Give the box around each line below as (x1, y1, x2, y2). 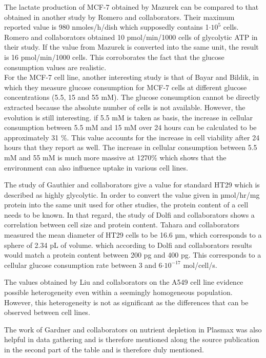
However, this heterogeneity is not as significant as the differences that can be (4, 297, 249, 307)
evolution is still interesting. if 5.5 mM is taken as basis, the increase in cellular (4, 112, 253, 122)
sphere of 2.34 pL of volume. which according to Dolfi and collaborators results (4, 239, 252, 250)
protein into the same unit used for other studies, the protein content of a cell (4, 199, 249, 210)
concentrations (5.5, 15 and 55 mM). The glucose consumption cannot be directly (4, 92, 260, 102)
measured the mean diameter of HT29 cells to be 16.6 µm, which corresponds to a (4, 229, 262, 240)
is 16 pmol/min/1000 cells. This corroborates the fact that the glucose (4, 51, 224, 62)
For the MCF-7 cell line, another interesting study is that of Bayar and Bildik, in (4, 72, 259, 82)
